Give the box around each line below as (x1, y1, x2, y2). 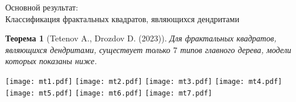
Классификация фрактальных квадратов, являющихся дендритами (5, 12, 240, 24)
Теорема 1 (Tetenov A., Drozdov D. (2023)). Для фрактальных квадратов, (5, 32, 277, 44)
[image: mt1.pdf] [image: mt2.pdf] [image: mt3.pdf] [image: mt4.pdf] (5, 77, 283, 86)
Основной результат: (5, 1, 79, 13)
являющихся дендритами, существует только (5, 43, 171, 55)
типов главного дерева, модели (180, 43, 291, 55)
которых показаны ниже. (5, 55, 97, 67)
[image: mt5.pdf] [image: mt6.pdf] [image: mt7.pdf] (5, 89, 212, 97)
